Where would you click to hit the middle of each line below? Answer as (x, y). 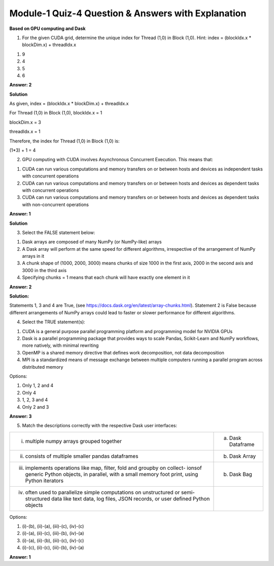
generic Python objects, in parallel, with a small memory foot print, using (112, 474)
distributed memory (43, 367)
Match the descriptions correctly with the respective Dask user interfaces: (100, 426)
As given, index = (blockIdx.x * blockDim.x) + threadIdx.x (69, 104)
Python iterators (44, 481)
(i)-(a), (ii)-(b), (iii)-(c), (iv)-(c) (53, 540)
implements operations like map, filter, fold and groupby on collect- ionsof (114, 468)
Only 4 (29, 393)
